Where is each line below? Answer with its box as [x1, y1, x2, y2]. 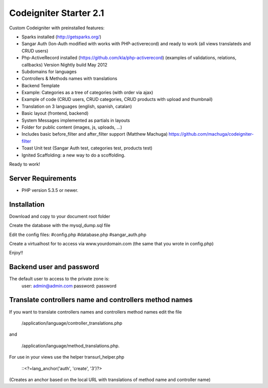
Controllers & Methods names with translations [21, 76, 118, 81]
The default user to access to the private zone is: [9, 276, 110, 282]
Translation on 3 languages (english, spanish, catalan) [21, 103, 133, 109]
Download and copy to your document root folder [9, 213, 111, 219]
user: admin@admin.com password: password [21, 283, 117, 289]
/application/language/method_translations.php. [21, 343, 120, 349]
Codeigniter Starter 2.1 [9, 7, 104, 18]
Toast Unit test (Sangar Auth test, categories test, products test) [21, 145, 153, 151]
